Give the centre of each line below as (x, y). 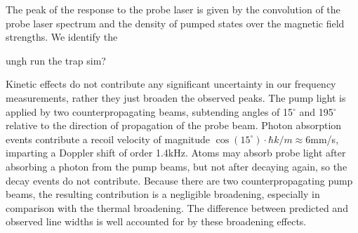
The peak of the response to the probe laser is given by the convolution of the (173, 9)
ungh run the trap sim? (56, 60)
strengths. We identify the (62, 37)
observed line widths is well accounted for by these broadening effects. (156, 221)
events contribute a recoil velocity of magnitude (108, 139)
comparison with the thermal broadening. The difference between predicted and (177, 207)
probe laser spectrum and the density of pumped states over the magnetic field (175, 23)
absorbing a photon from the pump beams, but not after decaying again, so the (177, 166)
